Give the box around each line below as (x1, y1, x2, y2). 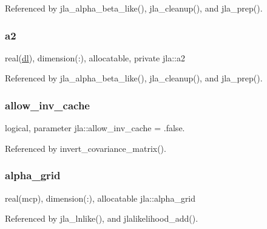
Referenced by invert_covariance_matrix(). (5, 142, 166, 154)
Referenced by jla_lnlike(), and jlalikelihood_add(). (5, 212, 198, 225)
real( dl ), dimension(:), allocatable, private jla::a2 (5, 51, 185, 64)
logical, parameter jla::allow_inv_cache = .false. (5, 121, 185, 134)
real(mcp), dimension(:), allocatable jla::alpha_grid (5, 191, 196, 204)
